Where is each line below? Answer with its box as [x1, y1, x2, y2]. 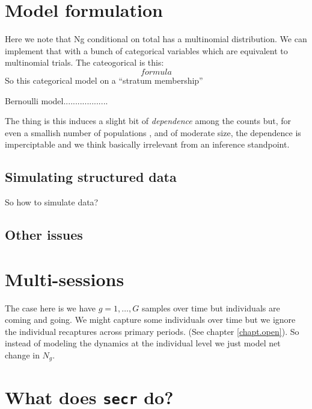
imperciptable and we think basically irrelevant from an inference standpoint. [5, 138, 290, 151]
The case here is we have [5, 301, 96, 314]
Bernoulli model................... [5, 94, 108, 107]
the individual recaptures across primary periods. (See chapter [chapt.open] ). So [5, 325, 299, 337]
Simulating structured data [5, 167, 177, 186]
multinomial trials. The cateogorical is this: [5, 56, 164, 69]
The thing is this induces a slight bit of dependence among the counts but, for [5, 114, 291, 127]
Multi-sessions [5, 266, 124, 291]
